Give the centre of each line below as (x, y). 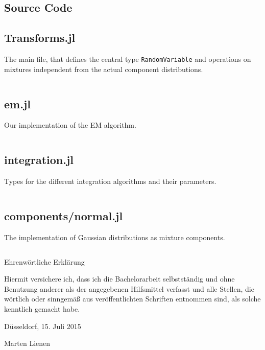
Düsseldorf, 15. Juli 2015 (43, 326)
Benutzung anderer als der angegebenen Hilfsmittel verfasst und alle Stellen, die (129, 288)
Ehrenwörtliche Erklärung (44, 261)
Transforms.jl (40, 38)
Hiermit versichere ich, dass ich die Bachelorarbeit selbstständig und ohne (119, 279)
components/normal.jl (64, 216)
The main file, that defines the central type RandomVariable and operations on (128, 59)
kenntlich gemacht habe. (42, 309)
